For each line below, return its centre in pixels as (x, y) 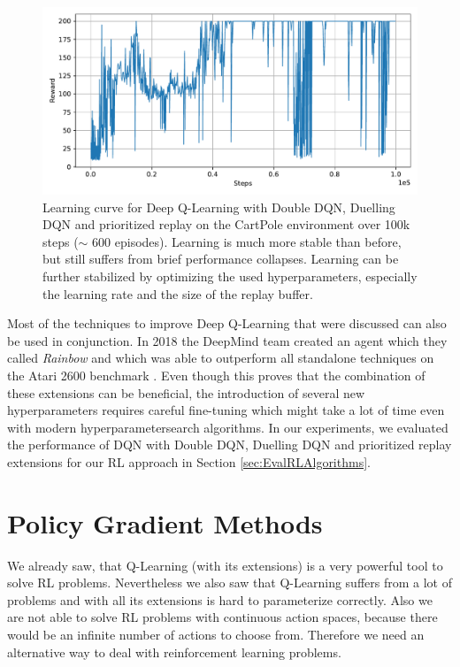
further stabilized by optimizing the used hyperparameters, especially (230, 276)
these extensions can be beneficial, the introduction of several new (186, 392)
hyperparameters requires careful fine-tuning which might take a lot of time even (226, 410)
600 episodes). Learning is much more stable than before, (247, 241)
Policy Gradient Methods (165, 522)
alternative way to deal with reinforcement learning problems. (174, 652)
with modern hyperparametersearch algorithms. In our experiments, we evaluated (228, 427)
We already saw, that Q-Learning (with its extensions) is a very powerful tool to (225, 565)
